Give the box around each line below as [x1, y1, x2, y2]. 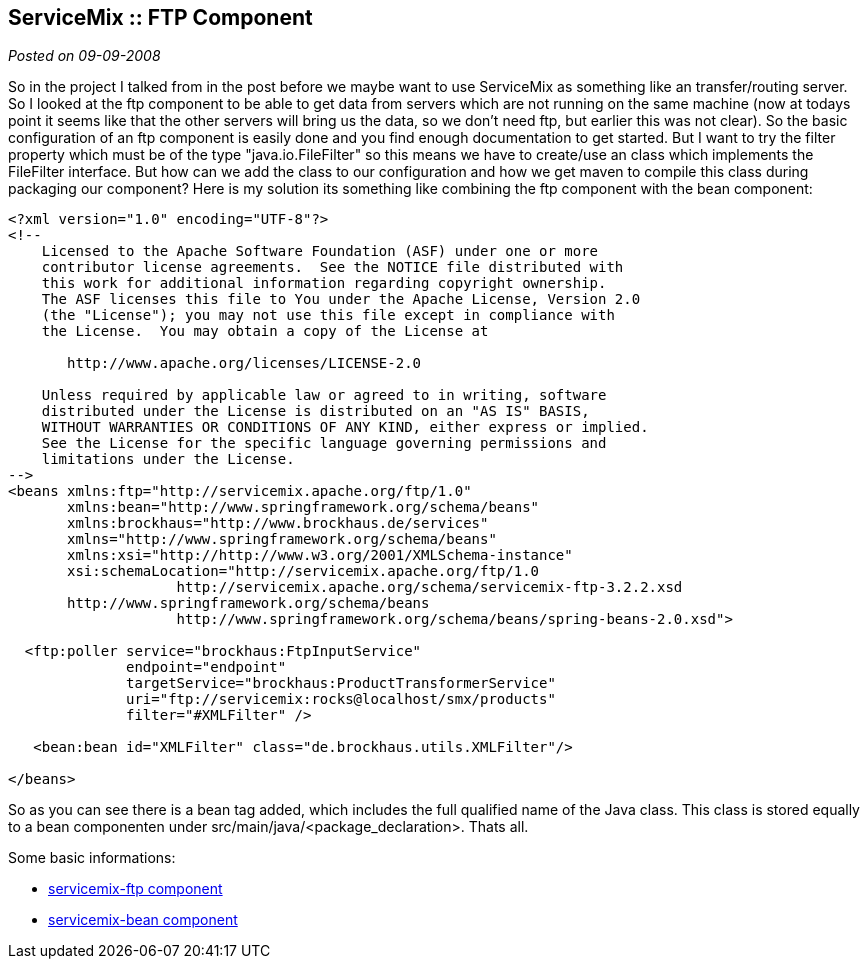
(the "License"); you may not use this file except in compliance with [41, 307, 615, 324]
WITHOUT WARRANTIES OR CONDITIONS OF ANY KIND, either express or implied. [41, 419, 649, 436]
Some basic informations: [8, 849, 176, 867]
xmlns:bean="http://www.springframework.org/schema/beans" [67, 499, 540, 516]
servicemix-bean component [48, 911, 238, 929]
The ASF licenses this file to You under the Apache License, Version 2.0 [41, 291, 641, 308]
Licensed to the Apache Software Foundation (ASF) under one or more [41, 243, 599, 260]
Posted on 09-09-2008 [8, 47, 161, 65]
